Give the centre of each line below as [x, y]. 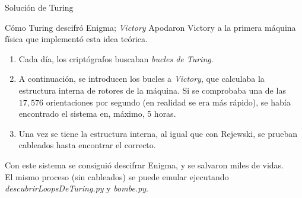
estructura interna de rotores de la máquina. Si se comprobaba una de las [152, 90]
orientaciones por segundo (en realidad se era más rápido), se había [168, 102]
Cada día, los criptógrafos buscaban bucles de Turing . [116, 58]
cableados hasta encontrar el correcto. [87, 145]
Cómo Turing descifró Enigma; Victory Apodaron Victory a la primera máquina [150, 27]
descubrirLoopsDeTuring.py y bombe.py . [77, 188]
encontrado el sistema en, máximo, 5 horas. [97, 114]
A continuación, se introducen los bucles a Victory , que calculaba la [142, 79]
